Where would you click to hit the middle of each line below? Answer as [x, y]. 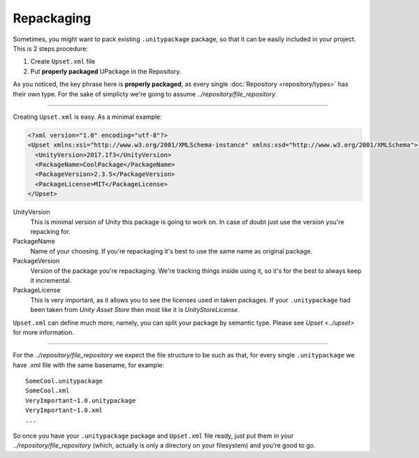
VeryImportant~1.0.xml [64, 411]
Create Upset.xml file [63, 61]
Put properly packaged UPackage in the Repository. [106, 71]
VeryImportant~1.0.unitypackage [81, 400]
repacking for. [51, 231]
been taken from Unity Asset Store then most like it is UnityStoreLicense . [135, 310]
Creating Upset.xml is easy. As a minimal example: [87, 117]
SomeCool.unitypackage [64, 381]
